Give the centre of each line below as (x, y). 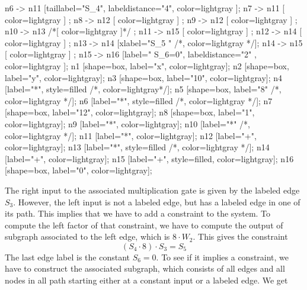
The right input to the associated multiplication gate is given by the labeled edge (152, 190)
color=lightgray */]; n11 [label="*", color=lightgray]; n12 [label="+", (131, 135)
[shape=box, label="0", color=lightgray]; (79, 170)
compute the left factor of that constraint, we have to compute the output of (144, 225)
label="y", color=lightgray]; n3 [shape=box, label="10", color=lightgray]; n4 (144, 77)
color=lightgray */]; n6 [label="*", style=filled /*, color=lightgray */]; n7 (139, 100)
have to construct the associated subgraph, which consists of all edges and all (145, 268)
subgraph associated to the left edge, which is (87, 236)
